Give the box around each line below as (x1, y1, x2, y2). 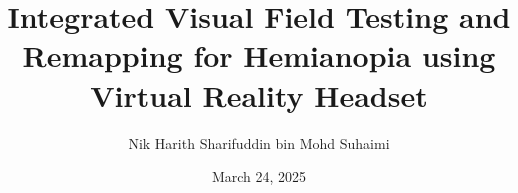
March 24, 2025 (211, 166, 307, 187)
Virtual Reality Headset (90, 74, 428, 115)
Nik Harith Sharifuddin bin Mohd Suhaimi (128, 132, 390, 153)
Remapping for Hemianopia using (22, 35, 496, 76)
